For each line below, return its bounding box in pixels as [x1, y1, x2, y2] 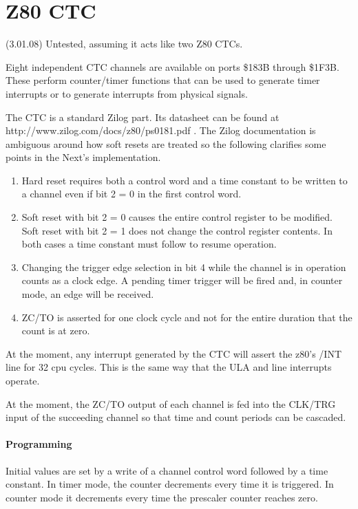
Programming [6, 437, 72, 451]
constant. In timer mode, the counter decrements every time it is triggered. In [6, 477, 334, 491]
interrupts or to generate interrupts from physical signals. [6, 86, 248, 100]
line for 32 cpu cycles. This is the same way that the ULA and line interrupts [6, 360, 332, 374]
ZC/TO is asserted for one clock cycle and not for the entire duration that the [21, 310, 352, 324]
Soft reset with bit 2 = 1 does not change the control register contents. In [21, 223, 333, 237]
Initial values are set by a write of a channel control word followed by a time [6, 463, 328, 477]
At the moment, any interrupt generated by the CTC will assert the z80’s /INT [6, 346, 341, 360]
